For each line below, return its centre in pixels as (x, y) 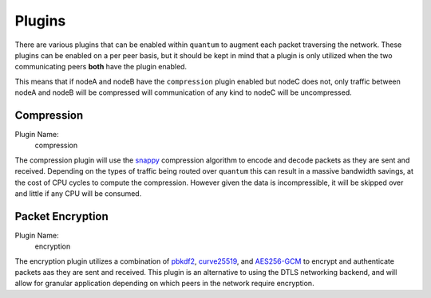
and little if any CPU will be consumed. (78, 193)
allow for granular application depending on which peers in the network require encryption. (164, 284)
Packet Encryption (62, 216)
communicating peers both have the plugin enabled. (101, 67)
